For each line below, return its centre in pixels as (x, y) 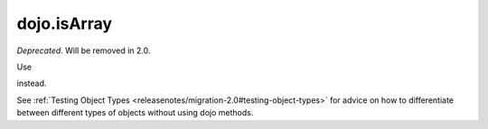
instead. (32, 83)
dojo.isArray (65, 23)
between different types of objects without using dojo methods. (135, 113)
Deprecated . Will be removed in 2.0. (84, 51)
